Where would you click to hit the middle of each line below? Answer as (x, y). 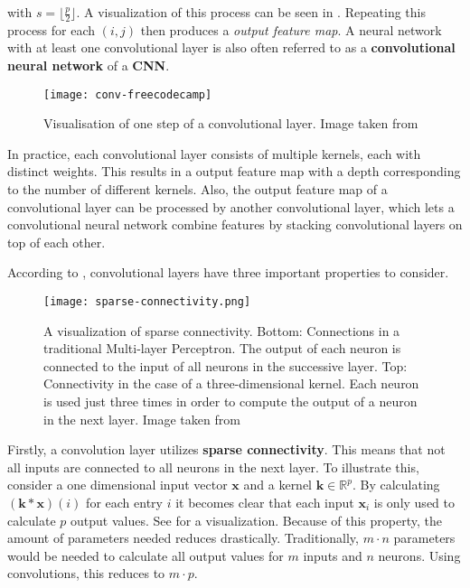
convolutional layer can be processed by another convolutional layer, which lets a (231, 206)
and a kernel (278, 485)
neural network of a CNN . (89, 65)
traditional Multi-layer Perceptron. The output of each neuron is (222, 348)
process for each (52, 29)
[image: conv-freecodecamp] (128, 94)
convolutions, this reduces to (86, 573)
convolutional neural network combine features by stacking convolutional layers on (235, 224)
